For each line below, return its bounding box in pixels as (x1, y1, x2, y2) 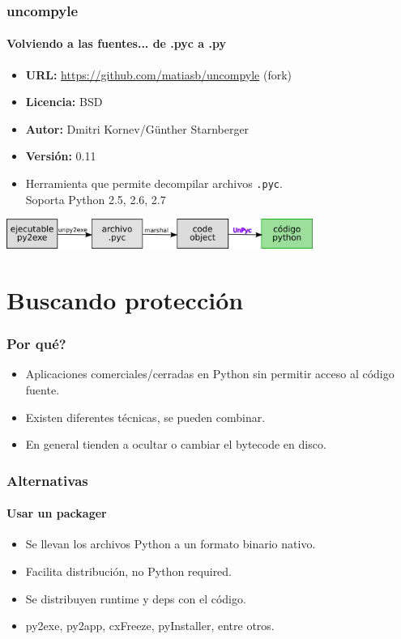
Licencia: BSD (25, 93, 103, 110)
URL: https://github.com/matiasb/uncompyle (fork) (25, 66, 292, 83)
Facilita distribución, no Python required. (25, 562, 232, 579)
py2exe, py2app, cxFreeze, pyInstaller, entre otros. (25, 617, 275, 634)
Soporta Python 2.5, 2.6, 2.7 (25, 190, 166, 207)
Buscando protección (6, 283, 244, 316)
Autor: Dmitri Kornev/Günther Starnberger (25, 120, 250, 137)
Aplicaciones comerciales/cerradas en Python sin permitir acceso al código (25, 365, 395, 382)
